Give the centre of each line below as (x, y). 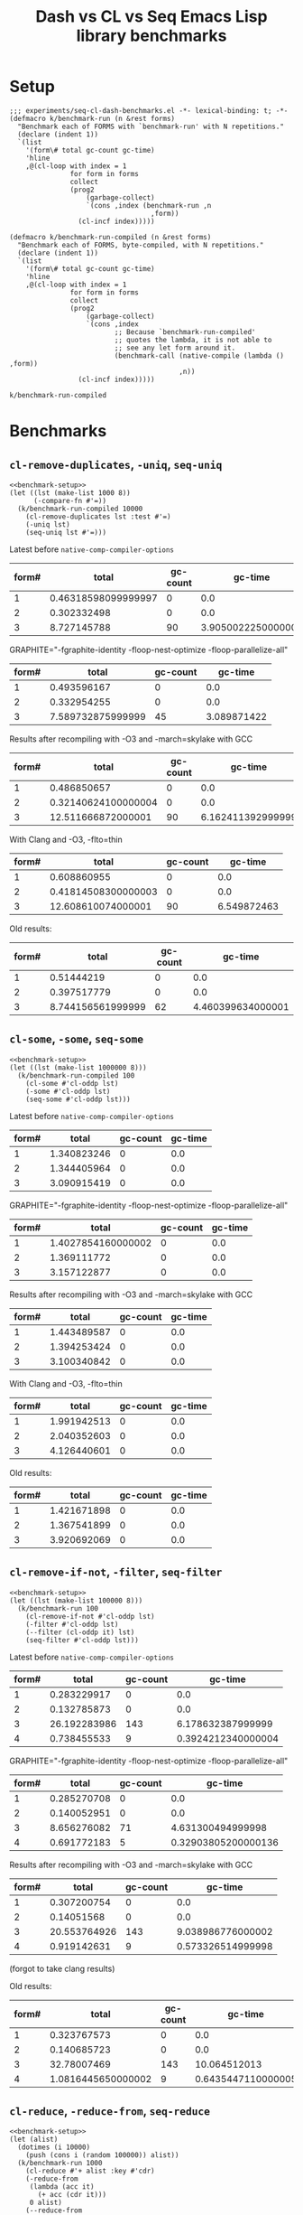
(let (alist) (34, 2140)
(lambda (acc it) (62, 2187)
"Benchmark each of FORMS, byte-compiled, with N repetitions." (141, 245)
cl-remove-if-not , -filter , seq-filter (116, 1572)
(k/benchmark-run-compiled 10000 (80, 509)
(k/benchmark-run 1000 (60, 2164)
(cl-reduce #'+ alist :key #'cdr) (90, 2171)
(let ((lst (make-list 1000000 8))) (78, 1068)
